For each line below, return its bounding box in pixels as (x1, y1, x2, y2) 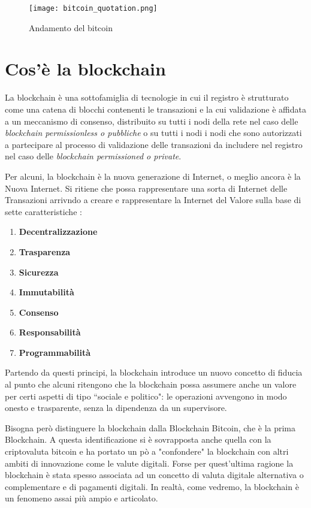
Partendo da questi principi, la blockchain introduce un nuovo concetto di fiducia (5, 366, 303, 379)
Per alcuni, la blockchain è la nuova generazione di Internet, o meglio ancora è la (5, 170, 301, 182)
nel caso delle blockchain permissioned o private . (5, 150, 182, 162)
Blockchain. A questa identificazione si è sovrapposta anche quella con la (5, 433, 271, 446)
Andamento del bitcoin (29, 21, 113, 34)
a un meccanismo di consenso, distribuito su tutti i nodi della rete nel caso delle (5, 114, 298, 127)
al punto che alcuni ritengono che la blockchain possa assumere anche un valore (5, 378, 297, 391)
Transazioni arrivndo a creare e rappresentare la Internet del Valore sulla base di (5, 193, 301, 206)
